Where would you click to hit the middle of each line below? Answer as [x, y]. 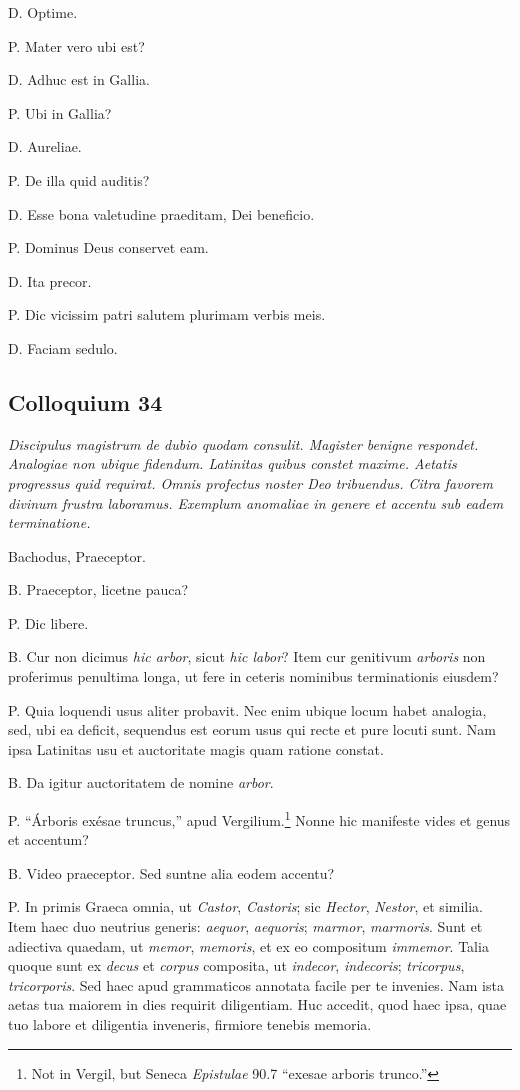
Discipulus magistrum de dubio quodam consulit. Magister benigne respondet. [243, 443]
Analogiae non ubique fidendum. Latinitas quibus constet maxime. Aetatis [232, 463]
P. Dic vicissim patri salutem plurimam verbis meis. [167, 314]
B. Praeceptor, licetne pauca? [98, 589]
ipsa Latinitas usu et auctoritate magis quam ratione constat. [196, 748]
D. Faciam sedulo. [63, 347]
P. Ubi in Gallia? [60, 112]
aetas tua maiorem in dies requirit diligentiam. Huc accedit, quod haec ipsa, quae [257, 1004]
